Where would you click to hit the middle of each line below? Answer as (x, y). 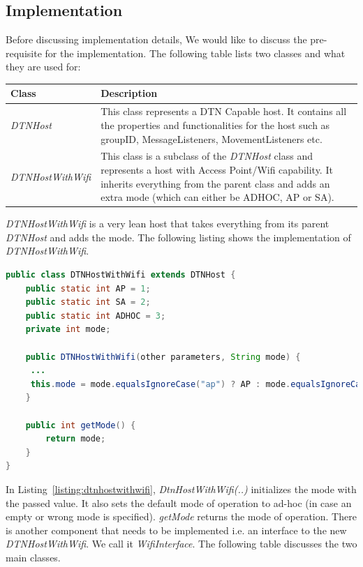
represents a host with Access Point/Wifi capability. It (217, 169)
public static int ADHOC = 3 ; (96, 316)
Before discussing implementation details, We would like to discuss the (156, 39)
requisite (24, 53)
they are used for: (43, 67)
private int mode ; (68, 330)
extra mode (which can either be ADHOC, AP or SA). (217, 197)
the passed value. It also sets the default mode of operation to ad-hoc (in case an (179, 502)
